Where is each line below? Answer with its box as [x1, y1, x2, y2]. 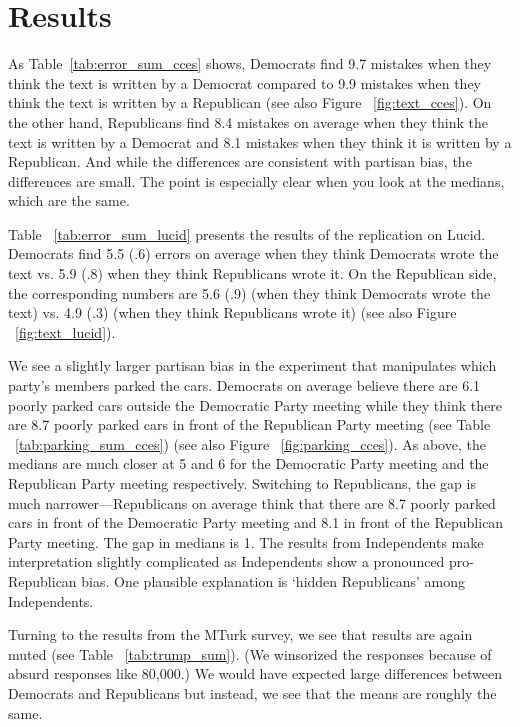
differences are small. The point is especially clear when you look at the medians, [8, 170, 505, 191]
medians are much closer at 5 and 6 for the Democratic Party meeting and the [8, 453, 489, 474]
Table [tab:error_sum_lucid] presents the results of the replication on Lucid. [8, 223, 486, 244]
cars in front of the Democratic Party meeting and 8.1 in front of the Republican [8, 512, 504, 533]
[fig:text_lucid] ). [15, 321, 116, 342]
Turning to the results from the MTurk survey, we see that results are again [8, 624, 473, 645]
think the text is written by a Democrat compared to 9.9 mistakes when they [8, 72, 482, 93]
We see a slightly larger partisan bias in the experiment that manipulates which [8, 355, 497, 376]
